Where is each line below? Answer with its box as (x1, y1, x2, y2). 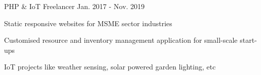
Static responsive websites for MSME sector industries (4, 18, 172, 28)
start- (240, 35, 257, 45)
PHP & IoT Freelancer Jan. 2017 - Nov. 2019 (4, 1, 145, 11)
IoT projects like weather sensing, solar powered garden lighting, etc (4, 61, 216, 72)
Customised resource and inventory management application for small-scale (4, 35, 238, 45)
